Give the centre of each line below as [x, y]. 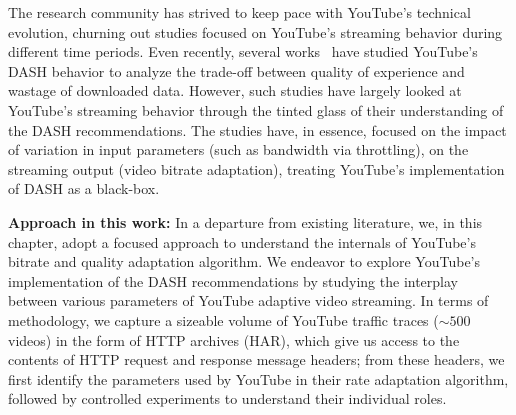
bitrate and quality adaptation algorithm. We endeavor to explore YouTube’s [244, 261]
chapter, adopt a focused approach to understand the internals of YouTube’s [242, 241]
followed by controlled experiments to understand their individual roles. [227, 398]
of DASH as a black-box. [84, 188]
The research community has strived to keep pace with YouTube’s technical [239, 12]
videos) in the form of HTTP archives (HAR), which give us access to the [234, 339]
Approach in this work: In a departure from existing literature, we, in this [245, 221]
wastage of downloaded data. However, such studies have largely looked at [235, 90]
